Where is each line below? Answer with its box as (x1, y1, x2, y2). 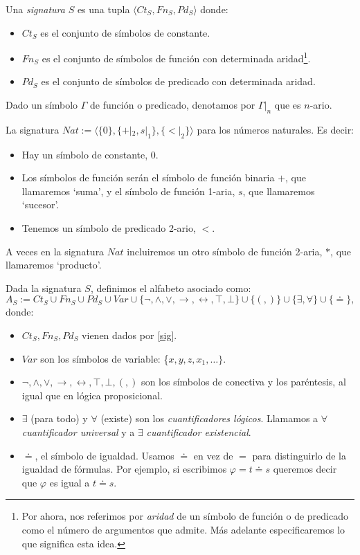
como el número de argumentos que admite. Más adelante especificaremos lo (21, 522, 345, 536)
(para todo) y (30, 411, 88, 426)
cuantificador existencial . (146, 424, 251, 439)
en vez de (193, 448, 233, 462)
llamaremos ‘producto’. (6, 257, 102, 272)
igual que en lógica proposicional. (21, 388, 163, 402)
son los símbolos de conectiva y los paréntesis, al (141, 374, 346, 389)
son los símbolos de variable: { (40, 351, 169, 365)
